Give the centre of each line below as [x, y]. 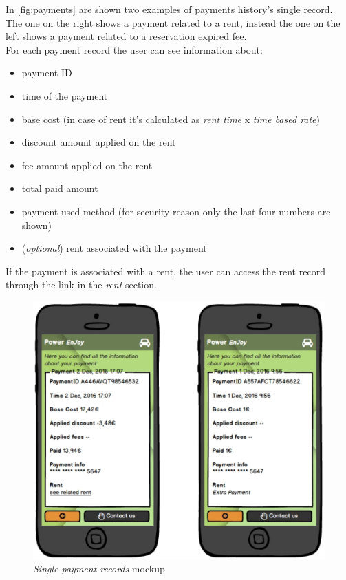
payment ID [47, 73]
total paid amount [60, 188]
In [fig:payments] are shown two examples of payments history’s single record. [169, 9]
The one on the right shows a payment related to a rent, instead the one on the [173, 22]
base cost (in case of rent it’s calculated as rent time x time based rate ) [171, 119]
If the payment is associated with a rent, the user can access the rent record [165, 271]
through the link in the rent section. [81, 284]
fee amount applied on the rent [87, 165]
